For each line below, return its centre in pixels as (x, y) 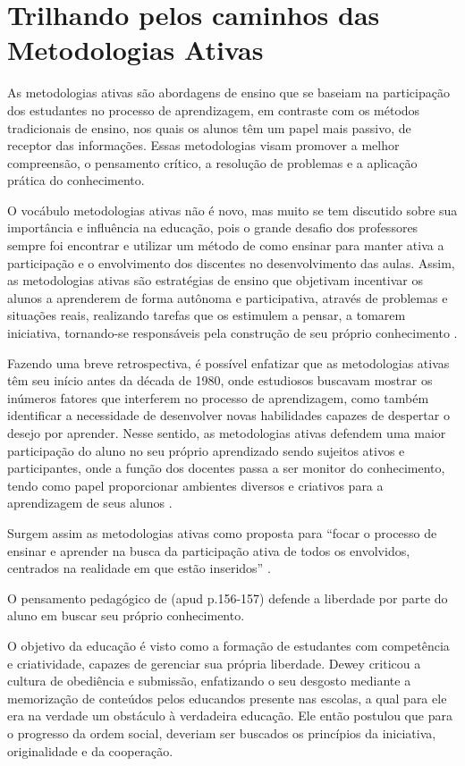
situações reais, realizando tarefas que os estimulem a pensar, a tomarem (207, 315)
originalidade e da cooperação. (90, 750)
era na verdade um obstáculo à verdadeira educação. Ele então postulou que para (230, 715)
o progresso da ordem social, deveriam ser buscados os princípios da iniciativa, (222, 732)
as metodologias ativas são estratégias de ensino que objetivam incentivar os (215, 280)
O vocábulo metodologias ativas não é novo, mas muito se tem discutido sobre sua (232, 210)
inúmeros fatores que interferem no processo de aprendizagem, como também (218, 397)
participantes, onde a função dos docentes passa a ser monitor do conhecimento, (226, 468)
